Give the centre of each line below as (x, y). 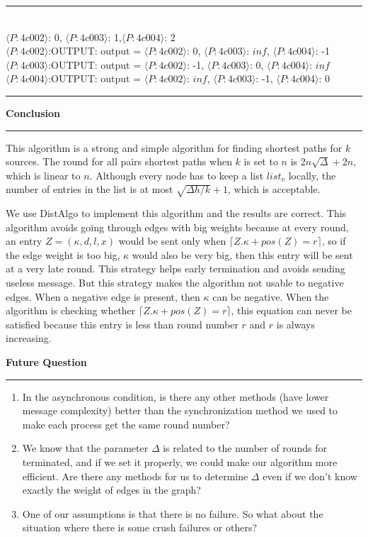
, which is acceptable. (274, 189)
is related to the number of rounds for (245, 448)
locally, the (312, 175)
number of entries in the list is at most (90, 189)
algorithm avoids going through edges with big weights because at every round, (177, 227)
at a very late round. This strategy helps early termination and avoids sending (176, 268)
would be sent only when (172, 241)
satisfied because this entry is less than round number (122, 324)
